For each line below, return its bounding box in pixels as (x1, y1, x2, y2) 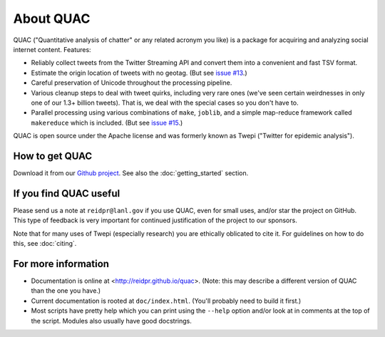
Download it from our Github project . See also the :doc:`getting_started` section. (13, 168, 249, 177)
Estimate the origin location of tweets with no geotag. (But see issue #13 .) (31, 68, 247, 77)
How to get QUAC (13, 150, 93, 162)
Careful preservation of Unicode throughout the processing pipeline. (31, 78, 232, 87)
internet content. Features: (13, 45, 92, 53)
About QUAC (13, 11, 91, 26)
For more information (13, 257, 110, 270)
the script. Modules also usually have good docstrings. (31, 316, 192, 325)
